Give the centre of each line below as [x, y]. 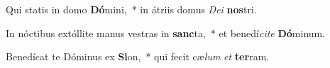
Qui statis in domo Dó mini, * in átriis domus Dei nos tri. [131, 9]
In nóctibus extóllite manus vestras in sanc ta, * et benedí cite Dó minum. [166, 33]
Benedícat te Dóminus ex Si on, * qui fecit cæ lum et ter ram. [138, 56]
